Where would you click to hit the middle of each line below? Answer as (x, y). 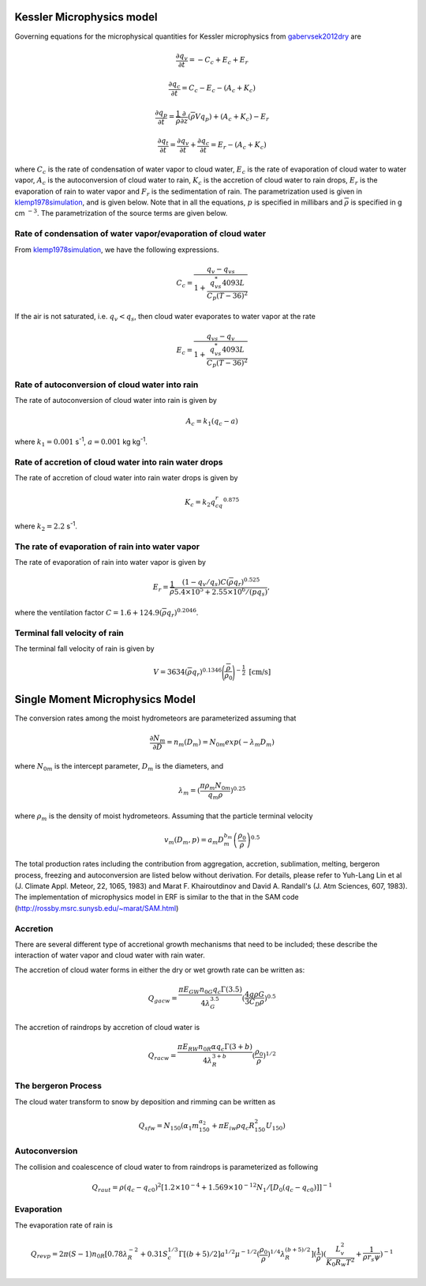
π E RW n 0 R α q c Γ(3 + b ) (215, 1048)
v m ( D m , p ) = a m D (194, 840)
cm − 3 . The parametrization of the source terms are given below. (121, 213)
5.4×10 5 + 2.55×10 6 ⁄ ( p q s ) (221, 592)
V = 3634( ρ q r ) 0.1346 (188, 672)
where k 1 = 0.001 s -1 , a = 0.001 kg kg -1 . (81, 442)
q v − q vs (221, 270)
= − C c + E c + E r (219, 61)
